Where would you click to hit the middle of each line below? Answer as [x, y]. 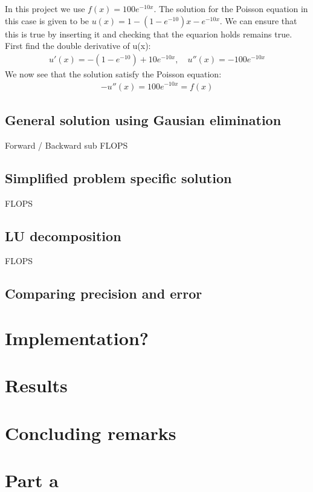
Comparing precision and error [104, 293]
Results [36, 385]
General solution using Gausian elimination [143, 119]
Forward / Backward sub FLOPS [66, 145]
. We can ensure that [258, 20]
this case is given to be [47, 20]
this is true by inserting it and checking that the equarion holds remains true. [149, 34]
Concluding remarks [91, 432]
